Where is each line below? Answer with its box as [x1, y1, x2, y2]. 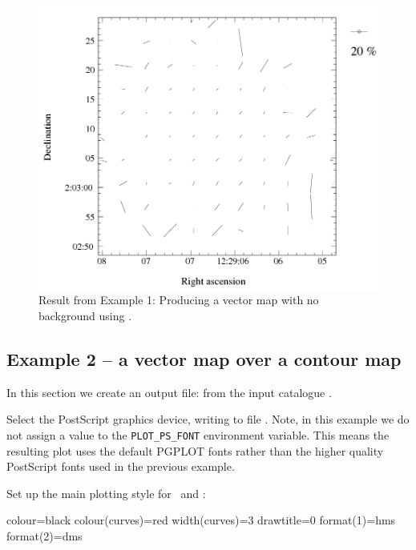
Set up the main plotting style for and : [6, 484, 206, 501]
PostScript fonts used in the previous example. [6, 458, 235, 475]
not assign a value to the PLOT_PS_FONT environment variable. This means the [6, 426, 390, 443]
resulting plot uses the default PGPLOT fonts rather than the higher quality [6, 442, 384, 459]
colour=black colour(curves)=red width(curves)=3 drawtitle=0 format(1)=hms [6, 512, 396, 528]
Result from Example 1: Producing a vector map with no [38, 291, 319, 308]
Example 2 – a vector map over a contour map [6, 346, 402, 371]
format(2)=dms [6, 527, 83, 544]
